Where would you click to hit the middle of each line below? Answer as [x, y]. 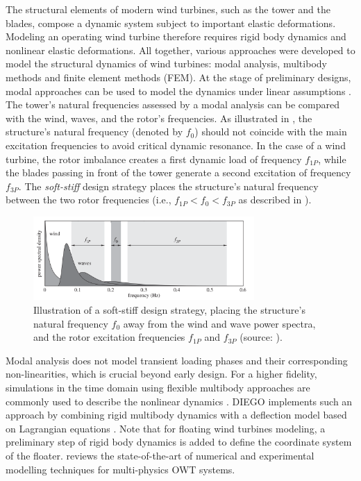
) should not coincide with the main [271, 132]
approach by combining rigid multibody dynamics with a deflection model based [176, 415]
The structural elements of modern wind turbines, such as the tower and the [168, 9]
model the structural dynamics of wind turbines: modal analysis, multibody [166, 64]
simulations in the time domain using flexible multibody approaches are [158, 387]
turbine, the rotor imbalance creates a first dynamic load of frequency [154, 159]
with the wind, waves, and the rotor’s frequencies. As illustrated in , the [159, 118]
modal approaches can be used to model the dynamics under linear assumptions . [178, 91]
